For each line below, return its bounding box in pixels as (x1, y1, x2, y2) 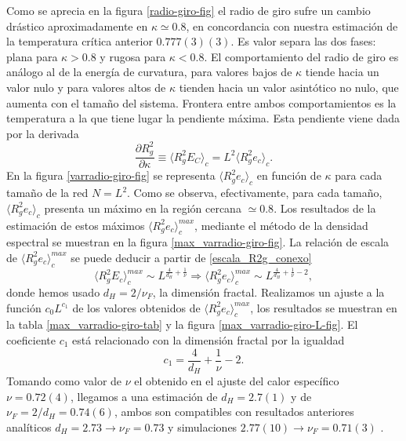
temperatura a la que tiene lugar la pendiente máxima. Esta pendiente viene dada (6, 110, 401, 126)
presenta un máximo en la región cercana (44, 199, 241, 216)
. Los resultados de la (274, 199, 376, 216)
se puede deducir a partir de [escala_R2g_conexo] (71, 249, 312, 265)
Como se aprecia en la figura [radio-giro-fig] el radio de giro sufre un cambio (6, 2, 371, 18)
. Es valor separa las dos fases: (230, 33, 376, 49)
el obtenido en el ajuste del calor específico (134, 373, 339, 389)
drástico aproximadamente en (6, 17, 148, 34)
